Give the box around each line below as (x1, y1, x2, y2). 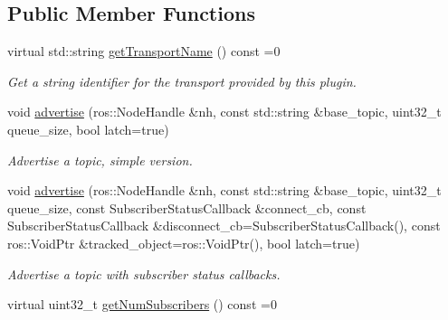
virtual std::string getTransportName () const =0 (7, 42, 281, 61)
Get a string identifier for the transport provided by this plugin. (7, 71, 357, 90)
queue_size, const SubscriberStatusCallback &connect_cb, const (7, 198, 367, 217)
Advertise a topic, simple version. (7, 150, 193, 169)
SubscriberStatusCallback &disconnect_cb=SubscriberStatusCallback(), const (7, 216, 441, 235)
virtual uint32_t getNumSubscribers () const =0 (7, 295, 277, 314)
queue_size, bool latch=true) (7, 119, 169, 138)
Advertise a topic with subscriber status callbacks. (7, 264, 281, 283)
